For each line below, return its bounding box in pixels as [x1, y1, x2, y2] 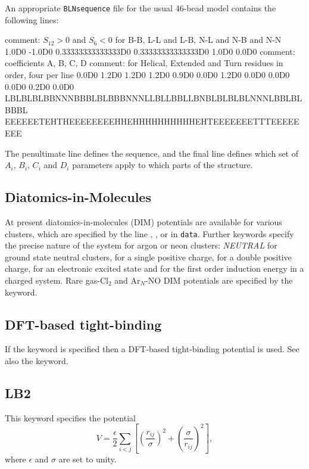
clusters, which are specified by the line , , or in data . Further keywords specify [5, 227, 294, 240]
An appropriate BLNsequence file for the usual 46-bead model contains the [5, 2, 276, 14]
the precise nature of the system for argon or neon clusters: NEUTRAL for [5, 239, 277, 251]
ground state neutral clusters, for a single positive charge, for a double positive [5, 250, 292, 263]
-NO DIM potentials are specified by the [145, 274, 293, 287]
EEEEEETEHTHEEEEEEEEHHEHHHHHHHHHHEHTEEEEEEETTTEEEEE [5, 115, 299, 128]
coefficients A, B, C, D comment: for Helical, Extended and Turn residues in [5, 57, 283, 69]
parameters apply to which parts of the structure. [72, 159, 253, 171]
